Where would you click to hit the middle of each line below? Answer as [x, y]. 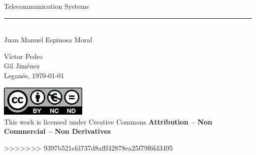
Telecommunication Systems [47, 6]
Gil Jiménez [22, 66]
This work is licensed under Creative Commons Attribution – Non [108, 121]
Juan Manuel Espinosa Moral [48, 40]
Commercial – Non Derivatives [57, 131]
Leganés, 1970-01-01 [34, 75]
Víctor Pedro [23, 56]
